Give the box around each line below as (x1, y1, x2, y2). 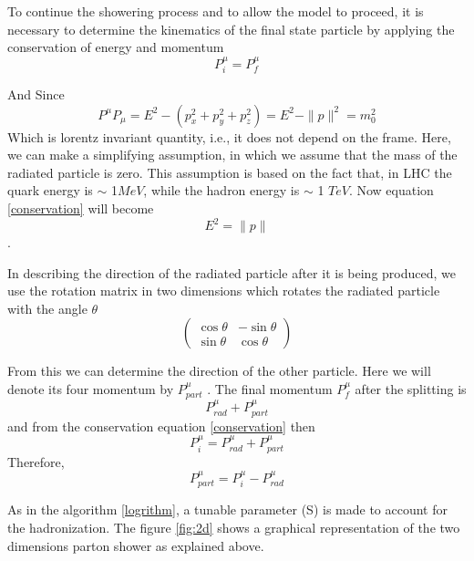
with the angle (7, 298, 88, 317)
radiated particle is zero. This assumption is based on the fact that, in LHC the (7, 162, 452, 182)
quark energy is (7, 181, 93, 200)
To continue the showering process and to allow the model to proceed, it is (7, 2, 424, 20)
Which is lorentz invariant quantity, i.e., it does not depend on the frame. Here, (7, 127, 451, 146)
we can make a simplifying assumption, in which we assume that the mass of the (7, 145, 458, 164)
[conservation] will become (7, 198, 154, 217)
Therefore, (7, 452, 65, 471)
